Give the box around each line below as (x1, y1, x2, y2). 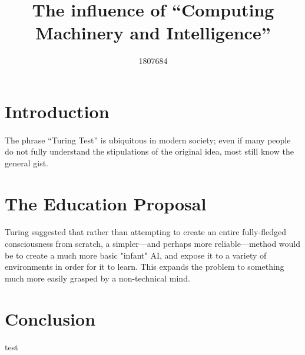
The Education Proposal (5, 191, 207, 215)
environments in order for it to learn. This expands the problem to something (5, 260, 284, 273)
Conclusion (5, 306, 96, 330)
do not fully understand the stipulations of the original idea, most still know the (5, 145, 294, 158)
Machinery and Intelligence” (35, 21, 271, 45)
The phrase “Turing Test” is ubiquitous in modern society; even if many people (5, 133, 291, 146)
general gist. (5, 156, 49, 169)
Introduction (5, 99, 110, 123)
